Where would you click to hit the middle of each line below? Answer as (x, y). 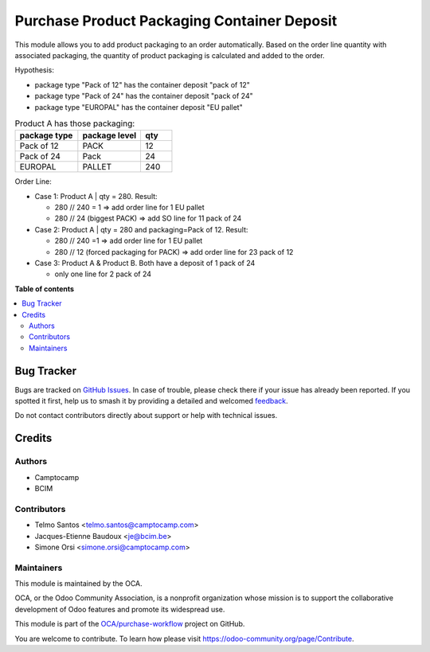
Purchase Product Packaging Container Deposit (176, 21)
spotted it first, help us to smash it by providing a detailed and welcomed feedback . (151, 401)
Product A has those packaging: (75, 123)
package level (109, 135)
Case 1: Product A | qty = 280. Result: (96, 196)
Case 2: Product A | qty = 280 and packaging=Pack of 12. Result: (141, 229)
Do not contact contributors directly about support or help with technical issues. (146, 416)
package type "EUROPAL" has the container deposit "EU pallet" (139, 107)
